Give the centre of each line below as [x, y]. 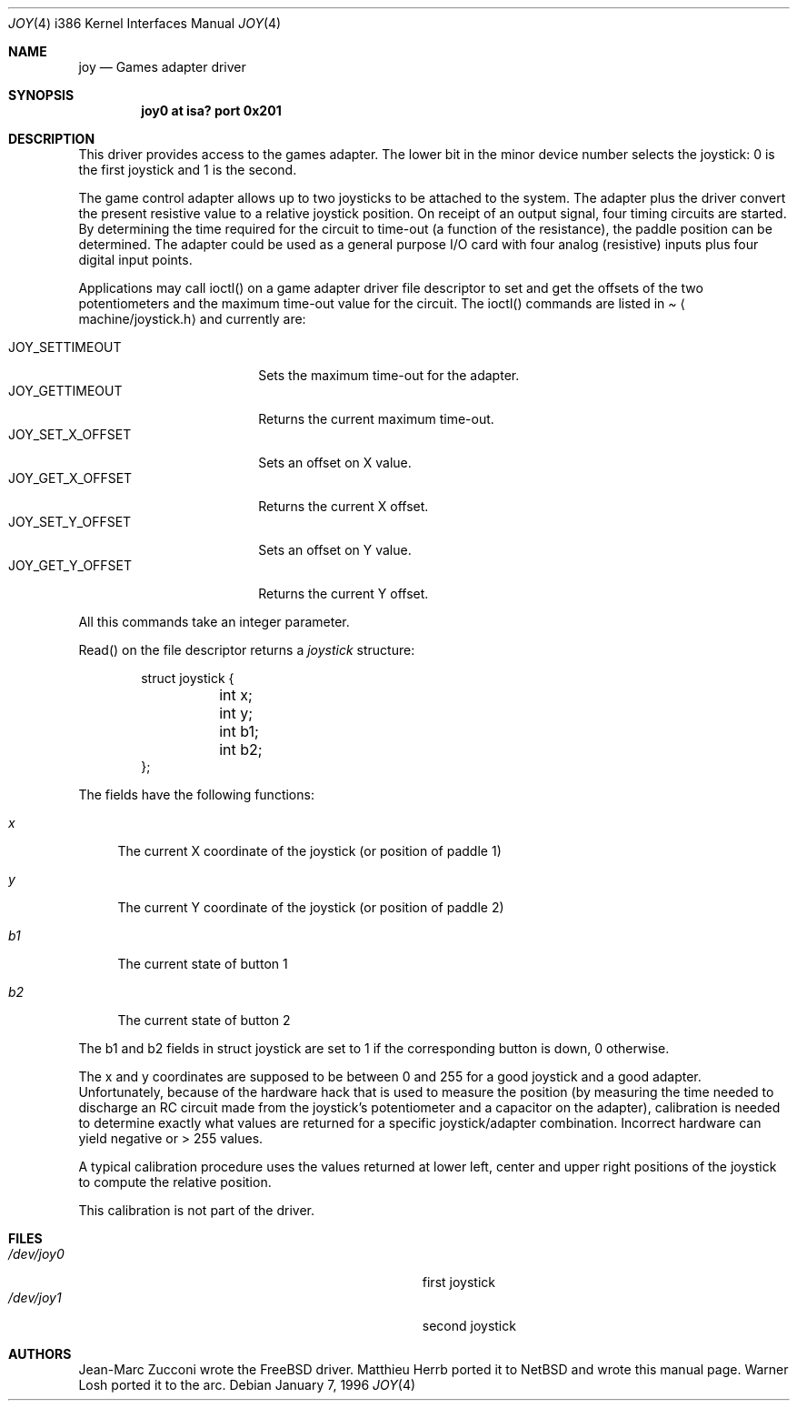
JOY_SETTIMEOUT [65, 347]
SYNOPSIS [41, 95]
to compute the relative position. [175, 1182]
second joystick [469, 1326]
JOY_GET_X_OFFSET [70, 478]
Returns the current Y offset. [344, 593]
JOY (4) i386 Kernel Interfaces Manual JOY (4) [145, 23]
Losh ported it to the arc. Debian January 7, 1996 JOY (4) [247, 1385]
